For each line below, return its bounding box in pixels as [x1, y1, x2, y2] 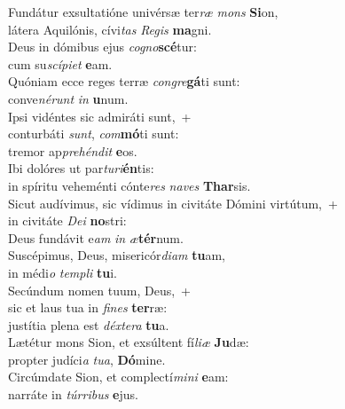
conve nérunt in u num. [8, 89, 129, 107]
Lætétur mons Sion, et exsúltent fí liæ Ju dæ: [8, 333, 249, 351]
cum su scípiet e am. [8, 54, 113, 73]
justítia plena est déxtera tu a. [8, 315, 169, 334]
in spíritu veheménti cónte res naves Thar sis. [8, 176, 251, 194]
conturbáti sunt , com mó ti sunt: [8, 124, 179, 143]
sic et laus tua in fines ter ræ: [8, 298, 168, 317]
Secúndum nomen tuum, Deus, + [8, 280, 192, 299]
